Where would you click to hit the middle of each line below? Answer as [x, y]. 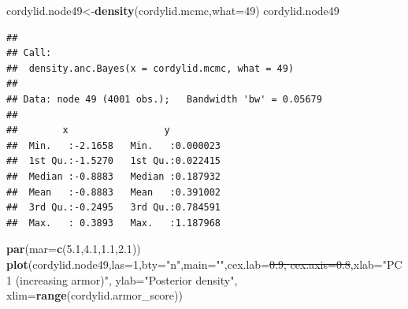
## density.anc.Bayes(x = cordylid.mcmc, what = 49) [150, 68]
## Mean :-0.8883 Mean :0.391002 [114, 192]
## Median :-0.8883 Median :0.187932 [114, 176]
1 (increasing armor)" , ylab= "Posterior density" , [122, 279]
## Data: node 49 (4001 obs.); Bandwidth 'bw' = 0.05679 [164, 99]
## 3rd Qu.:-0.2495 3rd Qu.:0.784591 [114, 208]
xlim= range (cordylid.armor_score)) [95, 295]
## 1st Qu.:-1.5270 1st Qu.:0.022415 [114, 161]
